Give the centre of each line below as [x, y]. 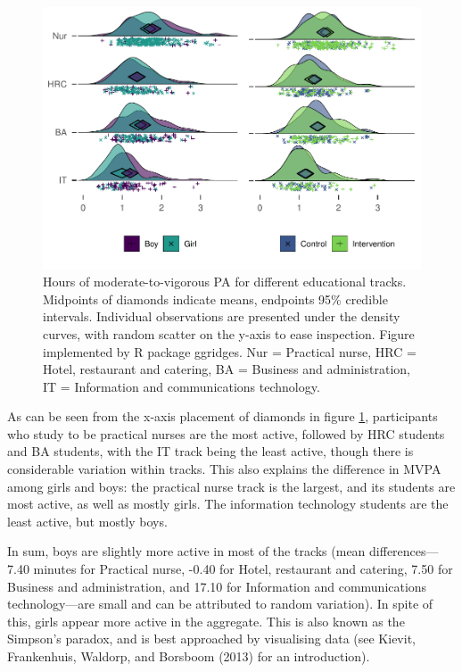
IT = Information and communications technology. [181, 386]
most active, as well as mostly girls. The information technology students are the [228, 504]
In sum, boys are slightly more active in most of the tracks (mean [186, 551]
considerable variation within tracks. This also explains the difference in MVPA [224, 469]
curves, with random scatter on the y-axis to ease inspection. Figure [229, 333]
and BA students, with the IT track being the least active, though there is [210, 451]
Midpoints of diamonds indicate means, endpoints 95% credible [215, 299]
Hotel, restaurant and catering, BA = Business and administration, [227, 369]
